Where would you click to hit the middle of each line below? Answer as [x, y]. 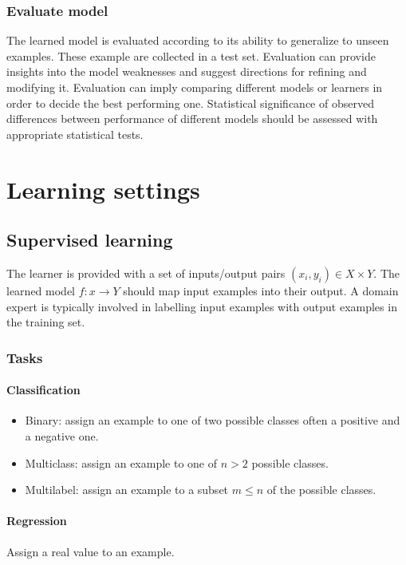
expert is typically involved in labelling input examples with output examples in [202, 306]
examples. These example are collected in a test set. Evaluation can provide [191, 55]
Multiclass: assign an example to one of [121, 462]
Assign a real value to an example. [91, 551]
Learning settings [103, 189]
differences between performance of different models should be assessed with [192, 119]
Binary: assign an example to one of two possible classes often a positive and [213, 420]
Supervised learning [90, 240]
